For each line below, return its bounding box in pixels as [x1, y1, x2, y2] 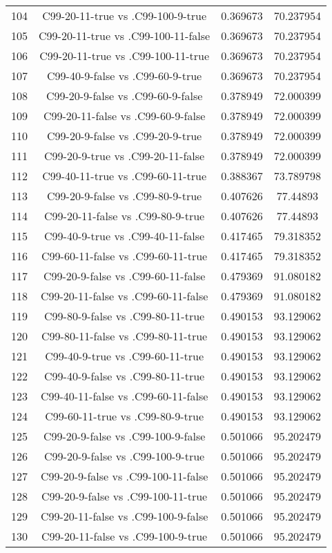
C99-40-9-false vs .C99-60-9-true [47, 68, 202, 84]
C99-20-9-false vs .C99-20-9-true [47, 128, 202, 144]
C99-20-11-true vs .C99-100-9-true [42, 8, 207, 23]
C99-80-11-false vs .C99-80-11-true [41, 328, 208, 344]
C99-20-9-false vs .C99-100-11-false [40, 468, 208, 484]
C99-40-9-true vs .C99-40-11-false [44, 228, 205, 244]
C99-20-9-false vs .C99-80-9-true [47, 188, 202, 204]
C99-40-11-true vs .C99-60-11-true [42, 168, 207, 184]
